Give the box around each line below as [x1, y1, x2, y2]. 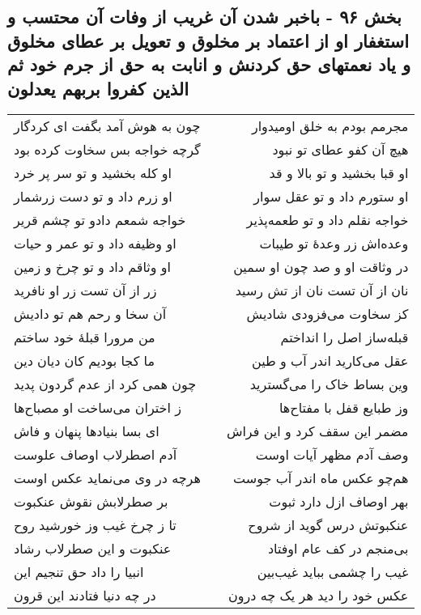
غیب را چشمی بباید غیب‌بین [257, 562, 409, 582]
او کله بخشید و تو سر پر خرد [14, 163, 172, 183]
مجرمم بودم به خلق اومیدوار [251, 117, 409, 136]
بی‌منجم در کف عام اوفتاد [267, 539, 409, 558]
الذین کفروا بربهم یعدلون [7, 75, 189, 100]
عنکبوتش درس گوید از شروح [248, 515, 409, 535]
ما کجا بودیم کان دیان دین [14, 351, 155, 371]
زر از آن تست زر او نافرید [14, 281, 157, 300]
